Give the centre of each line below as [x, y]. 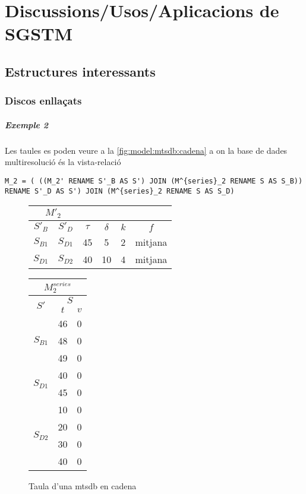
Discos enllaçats [43, 101]
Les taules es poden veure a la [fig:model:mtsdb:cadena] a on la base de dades [146, 150]
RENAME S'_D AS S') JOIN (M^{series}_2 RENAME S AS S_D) [120, 191]
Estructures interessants [80, 71]
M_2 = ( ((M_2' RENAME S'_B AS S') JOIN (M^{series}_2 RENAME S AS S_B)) [154, 181]
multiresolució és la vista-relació [63, 162]
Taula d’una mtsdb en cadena [83, 486]
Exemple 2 [27, 124]
